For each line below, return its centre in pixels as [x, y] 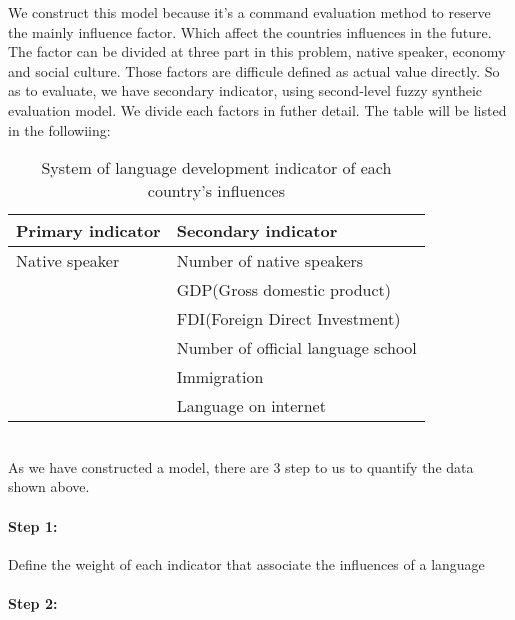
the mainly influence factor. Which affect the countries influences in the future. [250, 31]
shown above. [49, 486]
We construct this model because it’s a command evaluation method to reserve [249, 12]
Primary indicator [88, 231]
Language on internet [251, 406]
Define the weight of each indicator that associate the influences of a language [246, 563]
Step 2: [33, 602]
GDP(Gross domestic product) [284, 290]
